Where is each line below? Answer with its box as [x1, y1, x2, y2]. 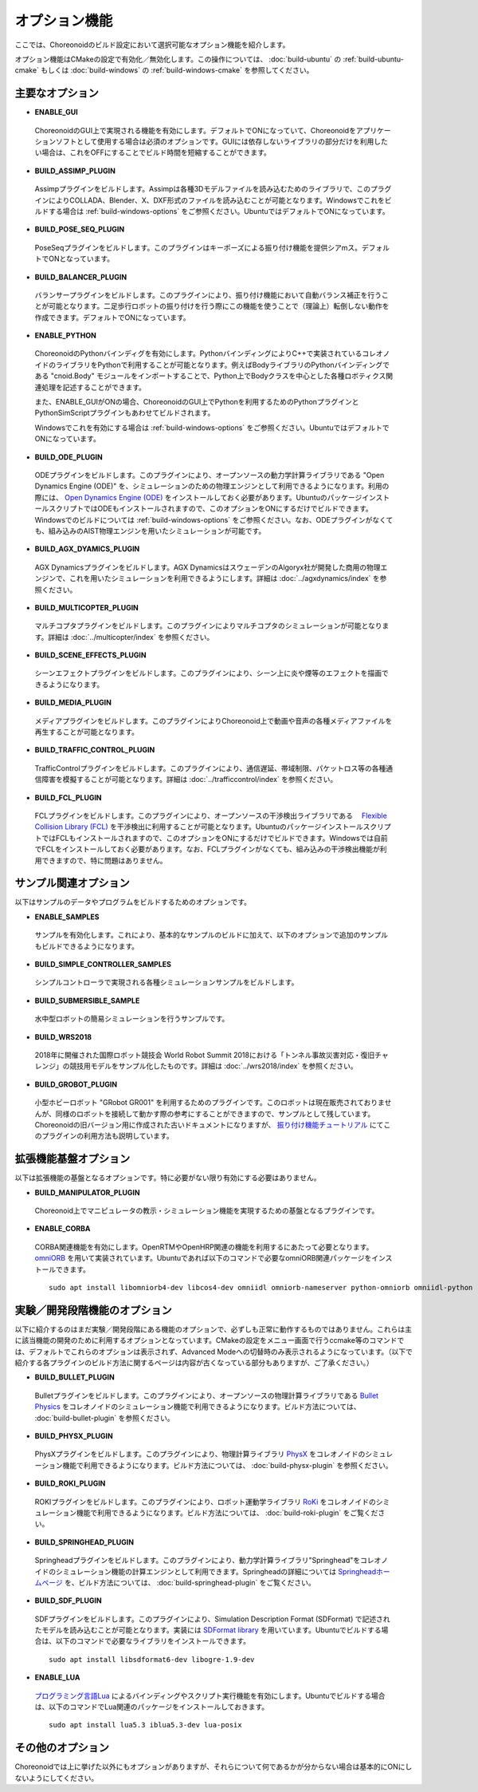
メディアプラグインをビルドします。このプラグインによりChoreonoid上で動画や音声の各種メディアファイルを [34, 716, 393, 725]
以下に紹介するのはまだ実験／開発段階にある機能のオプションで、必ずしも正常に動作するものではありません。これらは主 [14, 1324, 413, 1334]
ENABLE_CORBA [34, 1224, 91, 1233]
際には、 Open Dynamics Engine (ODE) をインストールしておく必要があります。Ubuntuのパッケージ [34, 492, 362, 502]
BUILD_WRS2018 [34, 1032, 92, 1041]
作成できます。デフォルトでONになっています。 [34, 312, 190, 322]
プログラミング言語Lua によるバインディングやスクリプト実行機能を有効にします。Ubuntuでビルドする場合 [34, 1691, 386, 1700]
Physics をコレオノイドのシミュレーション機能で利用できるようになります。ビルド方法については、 [34, 1402, 362, 1411]
